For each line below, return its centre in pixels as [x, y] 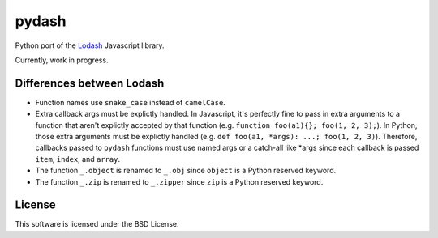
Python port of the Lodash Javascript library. [90, 45]
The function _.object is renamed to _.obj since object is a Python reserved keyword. [186, 171]
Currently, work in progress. [62, 60]
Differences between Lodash [90, 83]
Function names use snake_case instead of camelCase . [131, 102]
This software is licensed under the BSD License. [97, 224]
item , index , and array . [78, 159]
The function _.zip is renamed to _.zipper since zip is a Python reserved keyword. [179, 181]
